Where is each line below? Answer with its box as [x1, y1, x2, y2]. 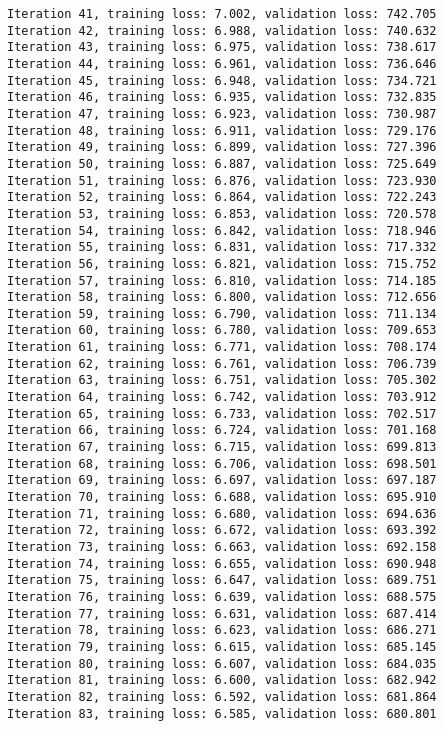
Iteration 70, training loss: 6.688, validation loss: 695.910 [7, 490, 437, 505]
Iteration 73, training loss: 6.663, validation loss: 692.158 [7, 540, 437, 554]
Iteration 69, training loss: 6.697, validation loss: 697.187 [7, 473, 437, 488]
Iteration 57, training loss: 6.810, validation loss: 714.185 [7, 273, 437, 288]
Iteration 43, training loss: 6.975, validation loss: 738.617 [7, 40, 437, 55]
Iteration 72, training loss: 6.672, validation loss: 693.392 [7, 523, 437, 538]
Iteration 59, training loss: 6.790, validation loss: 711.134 [7, 306, 437, 321]
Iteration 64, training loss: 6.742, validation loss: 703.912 [7, 390, 437, 405]
